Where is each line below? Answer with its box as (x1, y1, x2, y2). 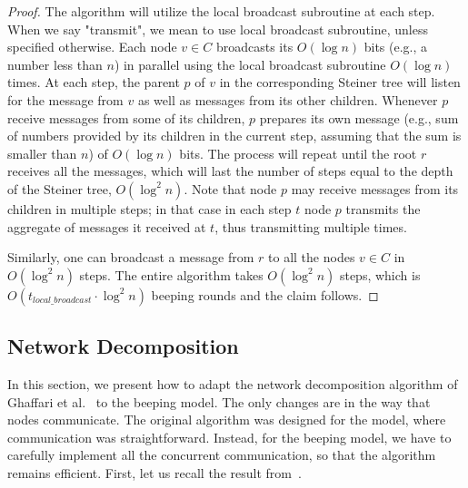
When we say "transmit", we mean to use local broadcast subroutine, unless (7, 19, 428, 38)
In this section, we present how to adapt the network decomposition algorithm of (7, 374, 458, 393)
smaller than (7, 143, 77, 162)
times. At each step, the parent (7, 73, 180, 92)
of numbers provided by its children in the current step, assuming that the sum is (7, 126, 462, 145)
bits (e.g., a (363, 37, 428, 56)
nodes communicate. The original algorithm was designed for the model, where (7, 410, 446, 429)
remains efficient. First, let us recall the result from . (7, 463, 302, 482)
